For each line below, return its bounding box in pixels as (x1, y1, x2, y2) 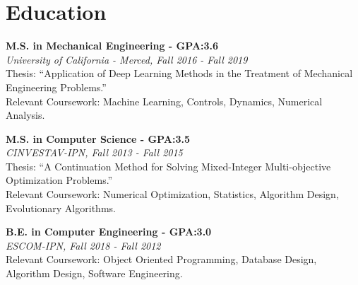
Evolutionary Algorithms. (6, 200, 116, 215)
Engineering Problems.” (6, 79, 107, 94)
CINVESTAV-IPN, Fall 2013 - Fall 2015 (6, 145, 183, 160)
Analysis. (6, 107, 45, 122)
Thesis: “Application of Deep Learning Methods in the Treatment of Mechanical (6, 66, 353, 81)
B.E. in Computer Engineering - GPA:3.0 (6, 224, 212, 239)
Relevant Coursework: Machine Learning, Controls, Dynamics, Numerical (6, 93, 323, 108)
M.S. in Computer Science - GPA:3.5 (6, 131, 190, 146)
